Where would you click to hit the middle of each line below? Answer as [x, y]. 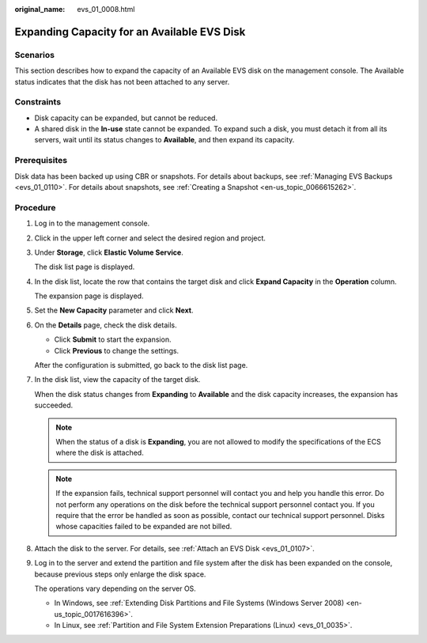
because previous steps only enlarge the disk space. [120, 574]
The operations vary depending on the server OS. [115, 588]
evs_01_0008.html [106, 9]
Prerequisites [41, 161]
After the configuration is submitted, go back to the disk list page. [141, 365]
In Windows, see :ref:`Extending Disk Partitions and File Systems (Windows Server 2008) [199, 603]
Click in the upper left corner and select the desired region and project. [150, 238]
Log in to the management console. [92, 223]
